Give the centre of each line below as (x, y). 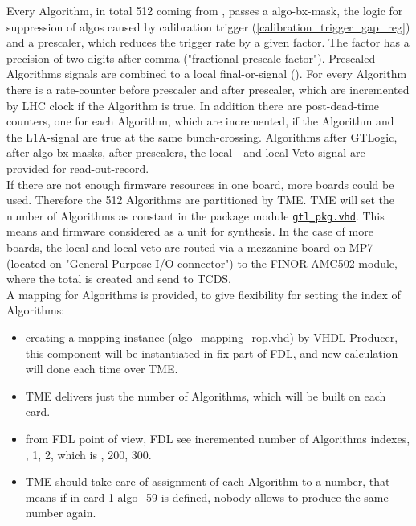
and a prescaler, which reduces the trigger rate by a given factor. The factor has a (208, 42)
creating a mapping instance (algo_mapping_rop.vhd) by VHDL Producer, (212, 337)
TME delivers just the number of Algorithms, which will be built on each (206, 395)
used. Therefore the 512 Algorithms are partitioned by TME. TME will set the (201, 200)
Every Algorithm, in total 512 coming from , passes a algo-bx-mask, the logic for (205, 10)
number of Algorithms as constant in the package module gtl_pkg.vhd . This (196, 215)
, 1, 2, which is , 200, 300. (88, 454)
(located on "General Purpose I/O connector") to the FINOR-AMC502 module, (202, 263)
